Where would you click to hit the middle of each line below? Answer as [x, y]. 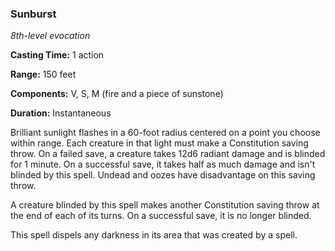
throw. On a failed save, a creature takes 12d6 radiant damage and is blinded [168, 154]
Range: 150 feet [43, 74]
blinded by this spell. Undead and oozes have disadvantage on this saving [163, 175]
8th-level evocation [50, 36]
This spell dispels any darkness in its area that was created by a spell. [154, 235]
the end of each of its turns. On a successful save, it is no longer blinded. [161, 216]
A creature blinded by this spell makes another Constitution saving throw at [165, 205]
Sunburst [33, 14]
